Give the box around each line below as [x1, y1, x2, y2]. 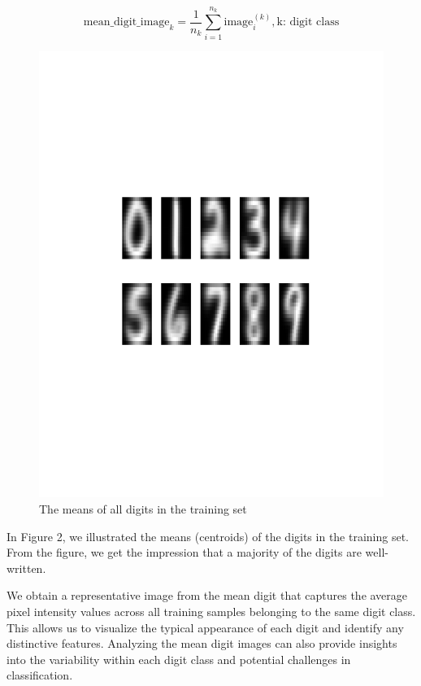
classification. [7, 666, 73, 684]
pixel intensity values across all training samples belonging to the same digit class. [7, 602, 416, 619]
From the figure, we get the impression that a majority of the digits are [7, 544, 362, 561]
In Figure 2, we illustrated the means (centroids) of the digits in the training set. [7, 527, 410, 544]
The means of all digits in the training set [39, 500, 247, 518]
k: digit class [276, 16, 340, 28]
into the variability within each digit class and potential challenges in [7, 650, 351, 667]
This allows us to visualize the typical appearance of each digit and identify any [7, 618, 404, 636]
